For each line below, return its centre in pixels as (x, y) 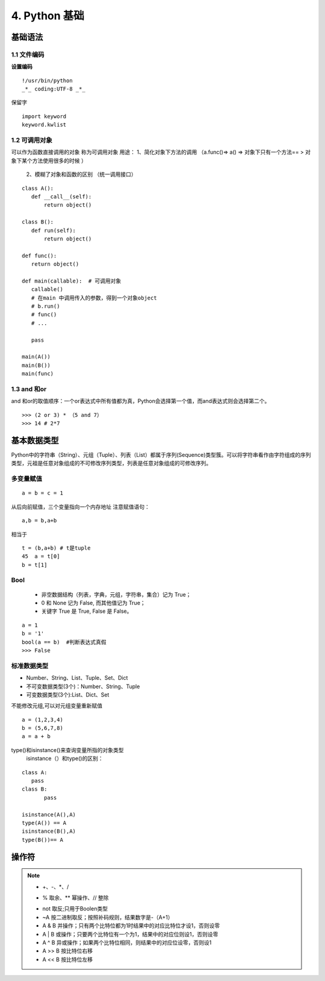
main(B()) (36, 365)
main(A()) (36, 357)
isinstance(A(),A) (49, 814)
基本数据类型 (35, 440)
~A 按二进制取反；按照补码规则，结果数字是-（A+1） (108, 917)
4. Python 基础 (48, 16)
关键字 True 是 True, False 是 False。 (87, 611)
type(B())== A (42, 840)
